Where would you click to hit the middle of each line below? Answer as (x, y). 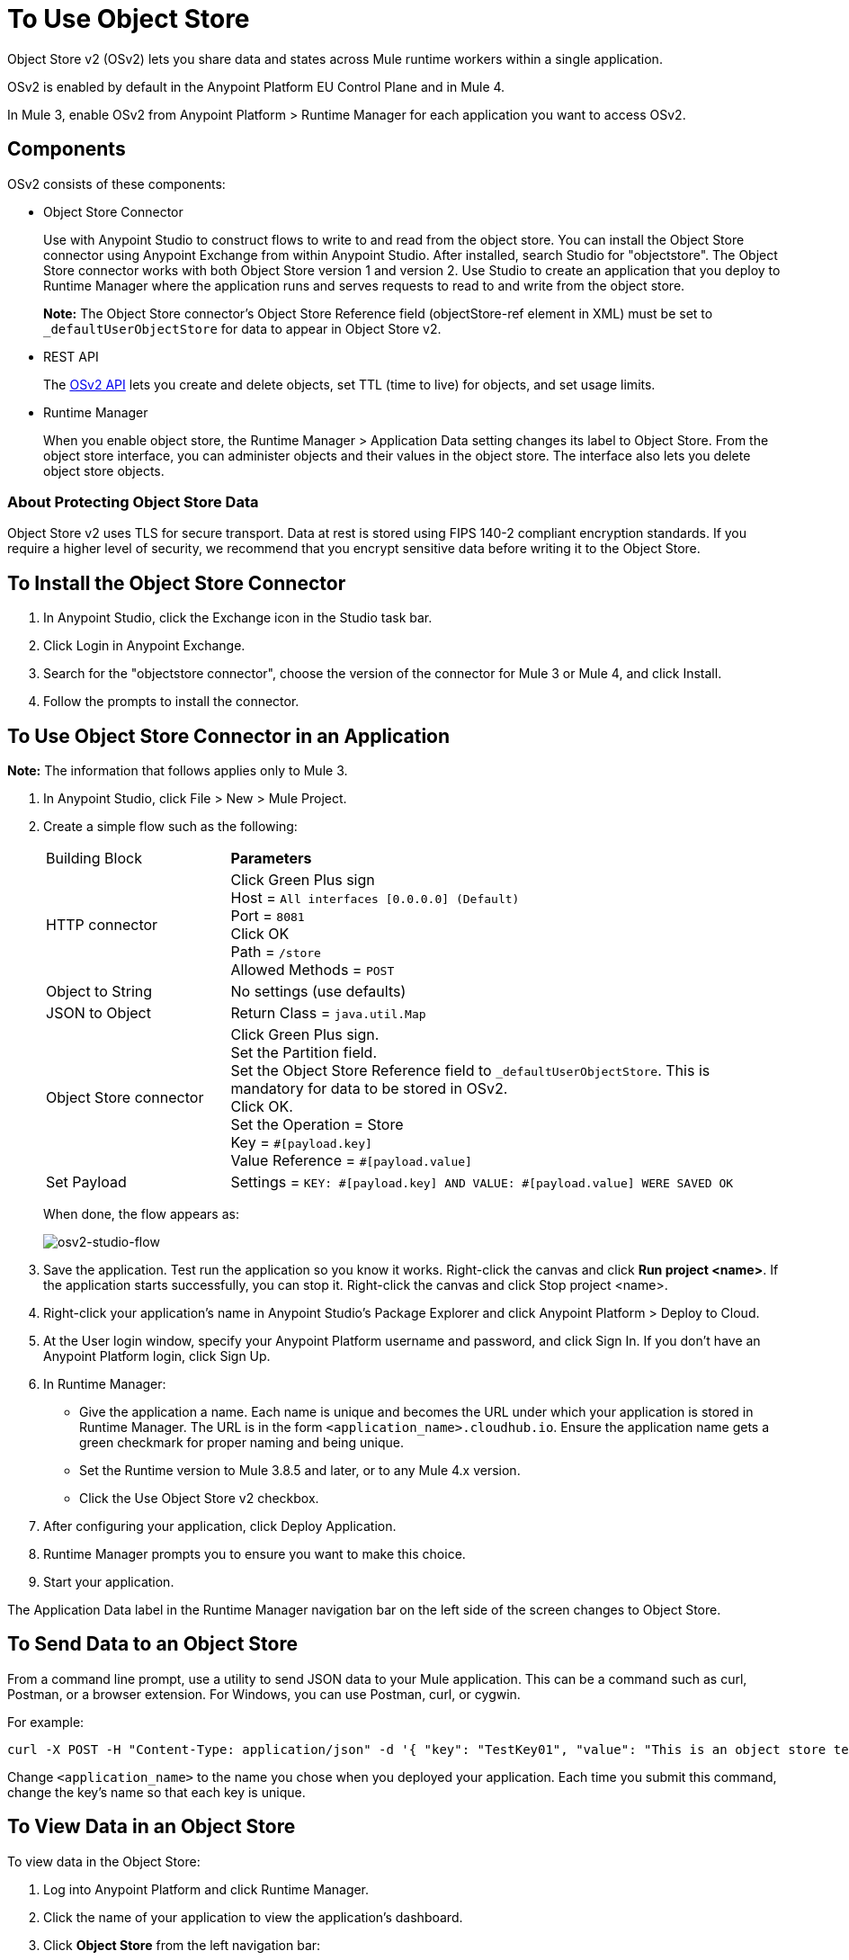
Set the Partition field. (304, 1053)
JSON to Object (98, 1013)
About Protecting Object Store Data (133, 501)
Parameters (271, 859)
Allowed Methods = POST (313, 970)
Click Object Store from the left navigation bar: (182, 1945)
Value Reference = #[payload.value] (351, 1161)
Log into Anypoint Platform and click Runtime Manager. (206, 1889)
